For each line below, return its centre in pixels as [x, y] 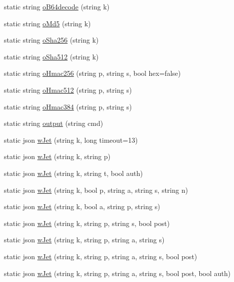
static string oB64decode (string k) [57, 6]
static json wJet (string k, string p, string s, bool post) [87, 223]
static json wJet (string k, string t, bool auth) [73, 173]
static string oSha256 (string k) [51, 40]
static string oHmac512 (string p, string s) [68, 89]
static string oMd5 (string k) [47, 23]
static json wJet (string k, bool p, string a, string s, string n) [96, 190]
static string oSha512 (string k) [51, 56]
